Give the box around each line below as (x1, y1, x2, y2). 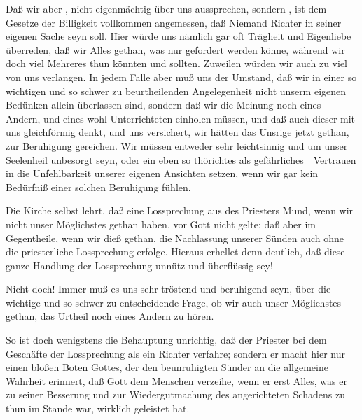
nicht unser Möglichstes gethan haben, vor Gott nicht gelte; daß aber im (6, 216, 316, 231)
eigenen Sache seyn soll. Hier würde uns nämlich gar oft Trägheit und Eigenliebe (6, 29, 351, 43)
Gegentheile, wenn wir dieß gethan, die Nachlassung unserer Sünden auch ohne (6, 230, 344, 245)
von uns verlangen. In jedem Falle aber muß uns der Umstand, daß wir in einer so (6, 69, 357, 84)
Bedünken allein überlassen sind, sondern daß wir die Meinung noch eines (6, 97, 321, 112)
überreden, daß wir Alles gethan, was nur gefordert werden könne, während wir (6, 42, 345, 57)
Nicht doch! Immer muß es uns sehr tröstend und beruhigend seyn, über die (6, 281, 331, 296)
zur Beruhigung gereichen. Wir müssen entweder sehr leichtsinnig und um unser (6, 138, 348, 153)
